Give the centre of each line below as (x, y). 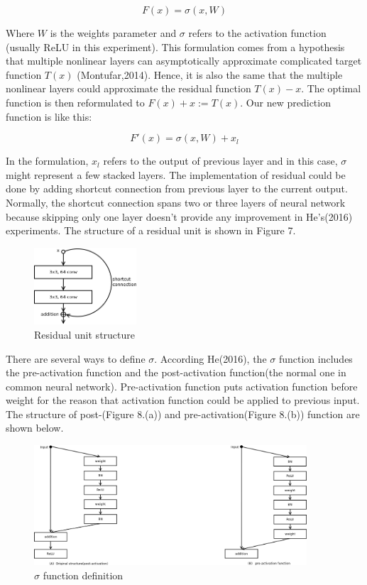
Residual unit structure (85, 334)
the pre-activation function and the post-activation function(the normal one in (176, 372)
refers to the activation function (257, 33)
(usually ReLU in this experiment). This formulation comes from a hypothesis (175, 47)
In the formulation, (47, 161)
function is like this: (49, 116)
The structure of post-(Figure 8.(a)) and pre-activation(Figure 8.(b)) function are (183, 414)
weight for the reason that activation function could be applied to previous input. (183, 400)
